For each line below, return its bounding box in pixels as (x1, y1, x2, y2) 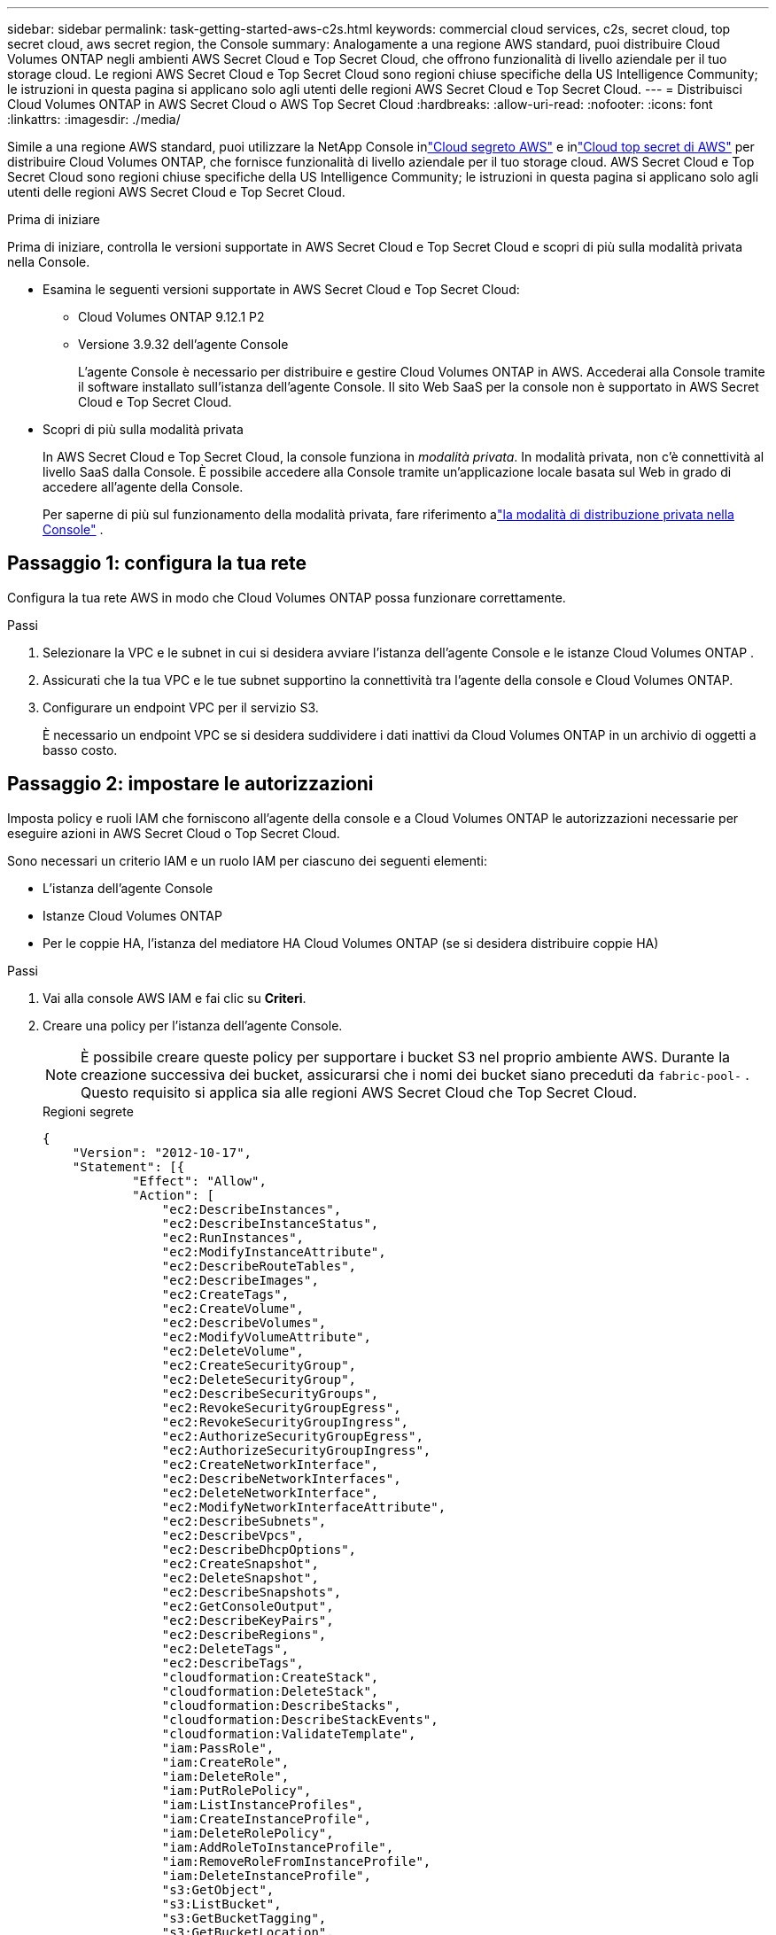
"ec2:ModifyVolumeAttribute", (161, 1329, 371, 1344)
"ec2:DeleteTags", (161, 1641, 290, 1656)
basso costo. (43, 742, 118, 758)
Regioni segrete (43, 1103, 134, 1119)
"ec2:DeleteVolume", (161, 1343, 305, 1358)
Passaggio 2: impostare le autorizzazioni (7, 773, 374, 796)
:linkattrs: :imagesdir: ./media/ (7, 112, 181, 127)
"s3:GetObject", (161, 1882, 275, 1897)
